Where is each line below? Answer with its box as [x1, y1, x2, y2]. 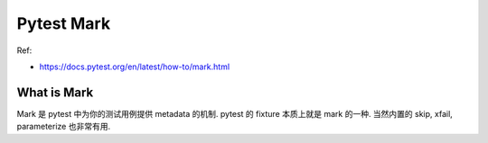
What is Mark [16, 85, 94, 100]
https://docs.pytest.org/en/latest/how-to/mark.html [39, 61, 230, 72]
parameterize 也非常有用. [16, 121, 111, 132]
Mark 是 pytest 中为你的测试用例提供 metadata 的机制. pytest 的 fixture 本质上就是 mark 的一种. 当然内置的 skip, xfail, [16, 108, 454, 119]
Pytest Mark [16, 13, 111, 33]
